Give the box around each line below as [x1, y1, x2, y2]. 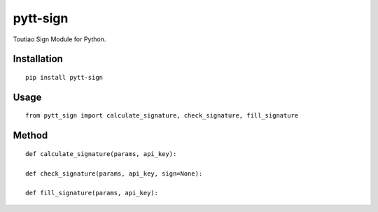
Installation [13, 53, 63, 65]
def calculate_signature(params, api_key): [25, 150, 177, 157]
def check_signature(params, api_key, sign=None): [25, 169, 203, 178]
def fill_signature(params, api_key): [25, 189, 159, 197]
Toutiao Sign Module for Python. [13, 35, 106, 43]
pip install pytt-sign [25, 73, 104, 81]
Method [13, 129, 48, 141]
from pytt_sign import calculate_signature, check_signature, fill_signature [25, 112, 299, 120]
